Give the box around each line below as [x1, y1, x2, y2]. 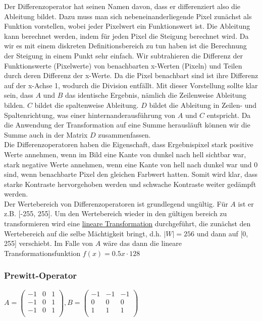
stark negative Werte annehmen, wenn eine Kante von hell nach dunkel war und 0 [4, 159, 258, 169]
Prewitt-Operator [4, 269, 77, 282]
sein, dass [4, 90, 33, 100]
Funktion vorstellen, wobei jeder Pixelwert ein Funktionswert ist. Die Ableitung [4, 21, 250, 31]
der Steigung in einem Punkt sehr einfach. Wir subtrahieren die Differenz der [4, 50, 243, 60]
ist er [238, 198, 254, 209]
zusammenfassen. [98, 129, 151, 140]
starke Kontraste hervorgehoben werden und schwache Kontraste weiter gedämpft [4, 178, 256, 189]
